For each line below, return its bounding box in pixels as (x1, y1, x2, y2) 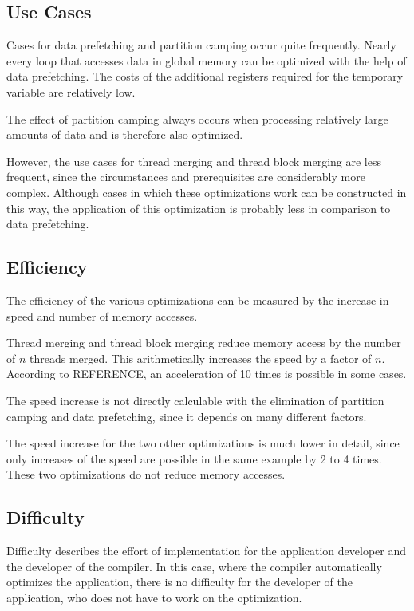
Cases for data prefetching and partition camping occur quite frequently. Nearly (6, 37, 396, 53)
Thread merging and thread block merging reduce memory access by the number (6, 334, 401, 351)
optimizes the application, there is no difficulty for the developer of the (6, 574, 353, 590)
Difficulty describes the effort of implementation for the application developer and (6, 542, 407, 559)
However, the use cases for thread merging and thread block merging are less (6, 152, 381, 169)
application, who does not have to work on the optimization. (6, 589, 302, 605)
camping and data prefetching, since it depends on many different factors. (6, 408, 367, 424)
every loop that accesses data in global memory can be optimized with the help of (6, 52, 407, 69)
